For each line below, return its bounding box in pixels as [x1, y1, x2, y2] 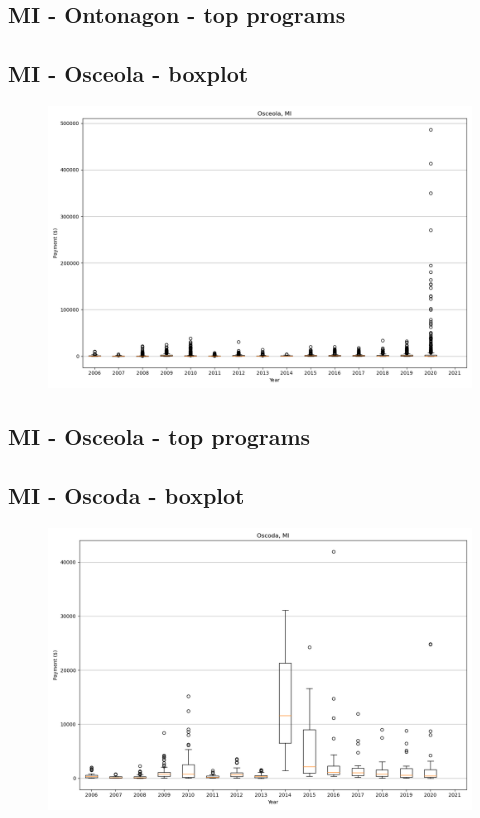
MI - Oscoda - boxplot [8, 480, 245, 511]
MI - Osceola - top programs [8, 421, 311, 452]
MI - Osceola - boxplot [8, 58, 249, 89]
